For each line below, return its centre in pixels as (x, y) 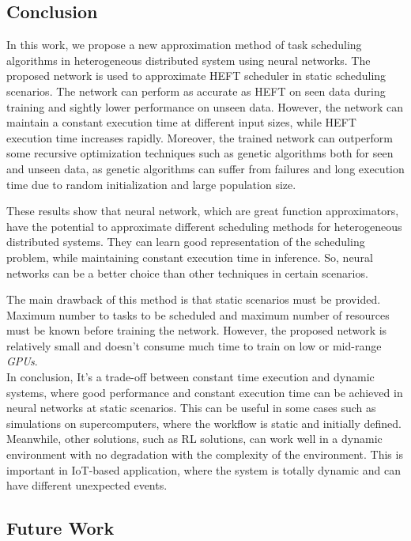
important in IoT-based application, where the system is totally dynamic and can (204, 469)
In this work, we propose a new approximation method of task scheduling (184, 45)
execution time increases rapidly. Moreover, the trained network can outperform (200, 137)
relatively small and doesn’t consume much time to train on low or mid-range (194, 345)
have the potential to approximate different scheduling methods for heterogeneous (204, 226)
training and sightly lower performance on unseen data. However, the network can (205, 106)
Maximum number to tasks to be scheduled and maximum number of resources (198, 314)
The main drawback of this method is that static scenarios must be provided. (194, 299)
